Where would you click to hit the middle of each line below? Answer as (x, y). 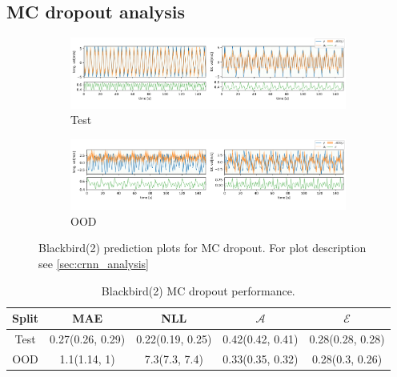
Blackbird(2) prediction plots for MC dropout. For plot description (203, 248)
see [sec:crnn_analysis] (94, 264)
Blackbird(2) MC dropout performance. (198, 290)
